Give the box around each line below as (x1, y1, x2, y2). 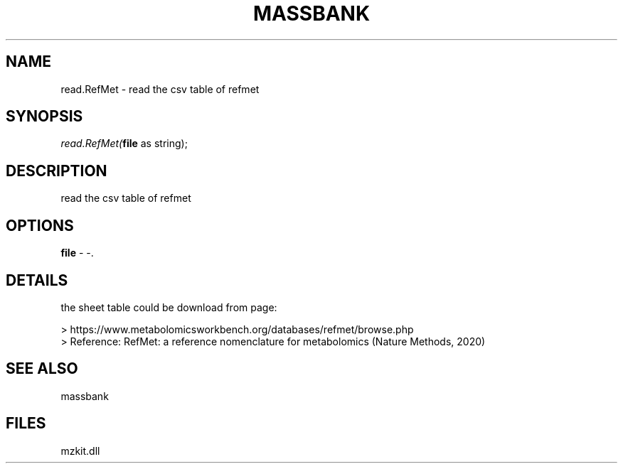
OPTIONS (6, 216, 74, 234)
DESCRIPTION (6, 161, 107, 180)
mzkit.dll (60, 444, 100, 457)
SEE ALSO (6, 360, 78, 378)
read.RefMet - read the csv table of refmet (60, 82, 260, 95)
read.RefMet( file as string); (60, 137, 188, 150)
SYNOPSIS (6, 107, 83, 126)
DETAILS (6, 271, 68, 289)
